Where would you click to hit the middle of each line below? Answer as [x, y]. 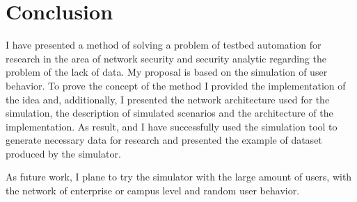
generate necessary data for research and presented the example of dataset [164, 140]
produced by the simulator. [63, 153]
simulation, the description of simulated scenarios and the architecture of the [169, 113]
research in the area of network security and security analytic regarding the [166, 58]
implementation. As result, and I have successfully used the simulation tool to [172, 126]
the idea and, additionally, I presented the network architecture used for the [168, 99]
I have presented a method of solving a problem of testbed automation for [164, 45]
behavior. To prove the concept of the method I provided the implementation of [176, 85]
